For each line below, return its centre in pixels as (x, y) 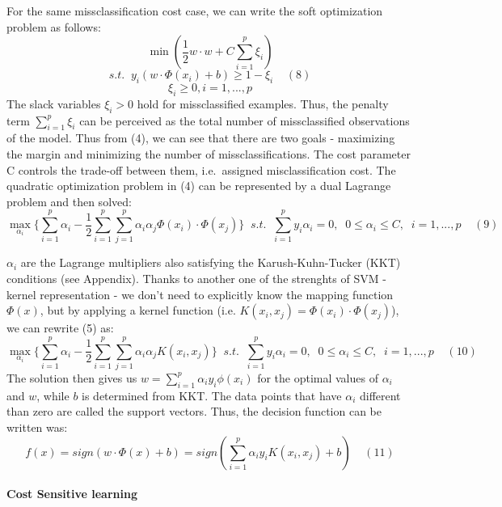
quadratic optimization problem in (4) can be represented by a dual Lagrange (199, 186)
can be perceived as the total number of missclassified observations (245, 120)
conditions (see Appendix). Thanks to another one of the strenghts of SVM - (196, 279)
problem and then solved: (69, 201)
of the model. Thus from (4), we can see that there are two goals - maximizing (201, 138)
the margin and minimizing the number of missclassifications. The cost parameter (209, 153)
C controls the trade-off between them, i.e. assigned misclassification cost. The (201, 169)
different (380, 395)
